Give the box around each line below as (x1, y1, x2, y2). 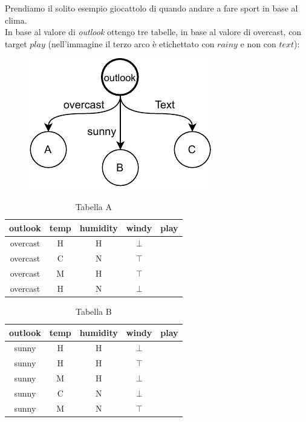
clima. (5, 13, 27, 26)
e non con (240, 37, 276, 50)
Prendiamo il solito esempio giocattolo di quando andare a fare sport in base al (5, 2, 298, 14)
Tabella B (75, 305, 112, 318)
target (5, 37, 27, 50)
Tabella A (75, 200, 112, 213)
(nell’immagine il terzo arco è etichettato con (48, 37, 215, 50)
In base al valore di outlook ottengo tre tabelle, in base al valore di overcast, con (5, 25, 302, 38)
